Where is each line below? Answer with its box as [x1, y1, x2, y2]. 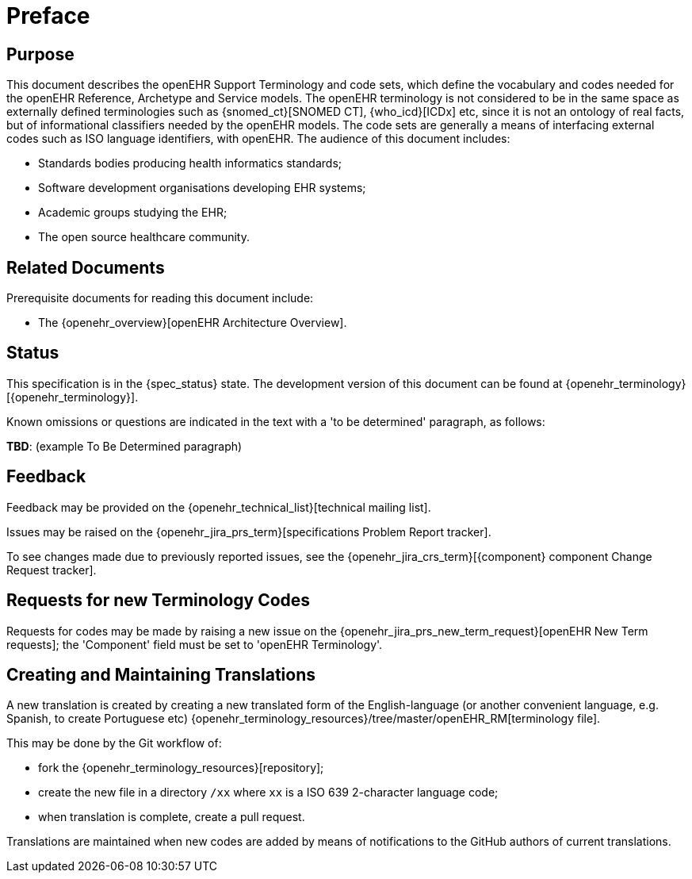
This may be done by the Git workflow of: [6, 736, 222, 750]
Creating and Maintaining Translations [6, 664, 316, 685]
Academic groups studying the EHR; [38, 205, 227, 220]
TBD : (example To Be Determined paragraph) [6, 439, 243, 453]
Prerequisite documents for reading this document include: [6, 291, 314, 305]
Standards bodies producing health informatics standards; [38, 156, 342, 171]
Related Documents [6, 257, 165, 278]
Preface [6, 2, 90, 29]
